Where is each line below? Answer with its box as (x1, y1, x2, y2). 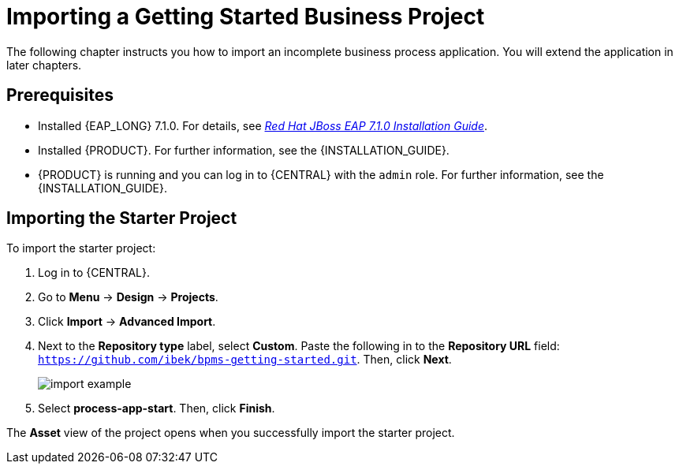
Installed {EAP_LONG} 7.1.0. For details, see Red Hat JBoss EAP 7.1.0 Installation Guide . (38, 118, 488, 132)
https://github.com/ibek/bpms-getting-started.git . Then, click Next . (38, 352, 452, 367)
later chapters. (6, 58, 82, 72)
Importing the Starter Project (6, 208, 237, 229)
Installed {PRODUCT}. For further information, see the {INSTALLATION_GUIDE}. (38, 143, 450, 157)
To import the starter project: (6, 241, 156, 256)
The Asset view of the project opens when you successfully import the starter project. (6, 426, 455, 440)
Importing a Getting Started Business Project (6, 3, 485, 30)
